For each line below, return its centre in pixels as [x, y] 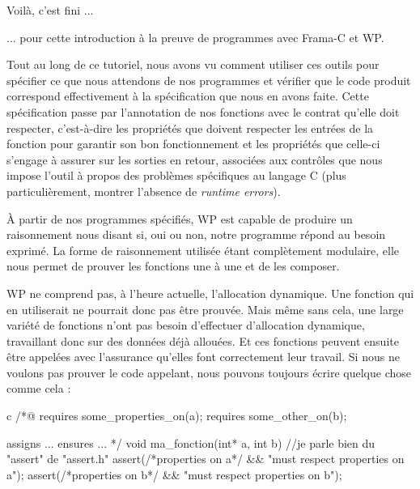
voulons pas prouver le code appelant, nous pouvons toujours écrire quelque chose [209, 372]
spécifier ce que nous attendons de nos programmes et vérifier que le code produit [209, 80]
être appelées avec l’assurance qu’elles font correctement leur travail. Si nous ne [203, 357]
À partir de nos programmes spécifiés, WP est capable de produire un [180, 218]
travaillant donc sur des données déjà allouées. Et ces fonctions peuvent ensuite [203, 340]
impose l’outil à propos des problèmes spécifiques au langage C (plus [176, 175]
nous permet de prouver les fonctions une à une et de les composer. [173, 266]
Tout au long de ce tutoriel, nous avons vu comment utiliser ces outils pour [193, 64]
